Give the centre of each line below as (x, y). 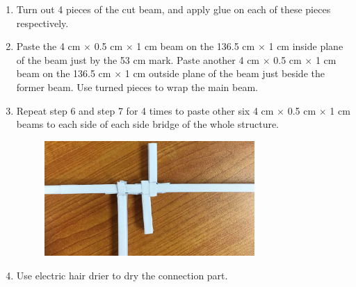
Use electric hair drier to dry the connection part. (122, 275)
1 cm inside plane (306, 46)
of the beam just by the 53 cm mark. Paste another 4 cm (138, 59)
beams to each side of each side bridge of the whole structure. (148, 124)
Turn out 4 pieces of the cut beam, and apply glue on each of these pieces (173, 9)
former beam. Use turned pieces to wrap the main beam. (137, 87)
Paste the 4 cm (48, 46)
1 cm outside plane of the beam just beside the (225, 73)
